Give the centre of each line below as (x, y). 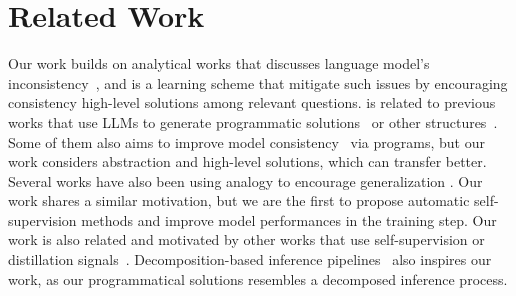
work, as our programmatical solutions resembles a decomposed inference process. (258, 278)
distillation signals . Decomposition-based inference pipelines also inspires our (250, 259)
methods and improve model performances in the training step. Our (289, 219)
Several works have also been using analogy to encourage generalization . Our (245, 180)
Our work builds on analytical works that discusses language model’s (219, 63)
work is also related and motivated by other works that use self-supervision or (246, 239)
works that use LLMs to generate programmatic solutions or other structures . (253, 121)
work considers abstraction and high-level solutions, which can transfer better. (247, 161)
